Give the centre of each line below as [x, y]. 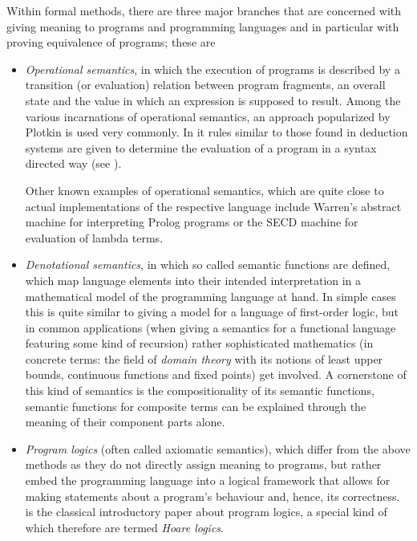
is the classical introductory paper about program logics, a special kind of [206, 512]
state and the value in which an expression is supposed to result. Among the [213, 100]
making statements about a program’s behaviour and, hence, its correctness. [213, 496]
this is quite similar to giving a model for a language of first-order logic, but [212, 312]
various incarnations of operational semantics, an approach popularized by [208, 116]
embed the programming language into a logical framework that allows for [208, 480]
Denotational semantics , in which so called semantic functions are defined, [208, 264]
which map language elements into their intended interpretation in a [193, 280]
